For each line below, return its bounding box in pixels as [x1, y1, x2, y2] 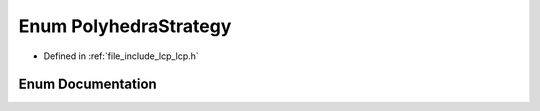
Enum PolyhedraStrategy [18, 15, 232, 37]
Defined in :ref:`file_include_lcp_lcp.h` [43, 50, 199, 62]
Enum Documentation [18, 76, 157, 93]
